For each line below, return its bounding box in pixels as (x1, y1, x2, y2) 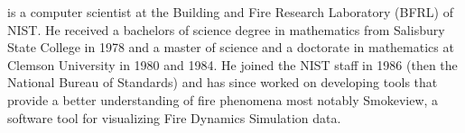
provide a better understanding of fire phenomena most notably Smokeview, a (7, 90, 439, 109)
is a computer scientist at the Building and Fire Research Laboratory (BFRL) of (7, 3, 453, 21)
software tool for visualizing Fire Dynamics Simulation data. (7, 108, 341, 127)
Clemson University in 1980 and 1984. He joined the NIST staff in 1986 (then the (7, 55, 458, 74)
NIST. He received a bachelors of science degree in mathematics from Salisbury (7, 20, 445, 39)
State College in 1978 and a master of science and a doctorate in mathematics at (7, 38, 454, 57)
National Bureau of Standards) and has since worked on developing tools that (7, 73, 438, 92)
